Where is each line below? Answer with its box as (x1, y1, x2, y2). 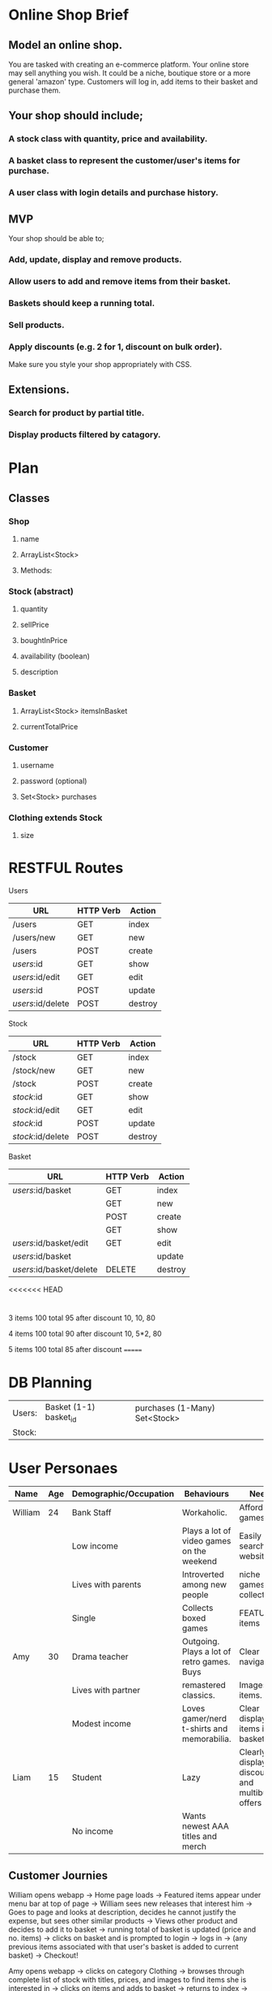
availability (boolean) (19, 651, 91, 661)
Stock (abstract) (8, 585, 74, 597)
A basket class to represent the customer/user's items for (8, 155, 240, 166)
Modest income (71, 1718, 132, 1730)
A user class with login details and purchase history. (8, 187, 219, 198)
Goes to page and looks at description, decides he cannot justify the (8, 1907, 236, 1917)
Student (71, 1772, 103, 1783)
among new (181, 1579, 227, 1591)
